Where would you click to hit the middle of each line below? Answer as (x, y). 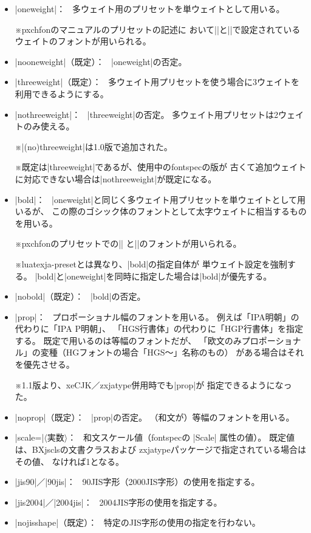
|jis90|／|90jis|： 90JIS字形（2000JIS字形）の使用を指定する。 (137, 482)
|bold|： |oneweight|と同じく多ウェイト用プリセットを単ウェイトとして (156, 199)
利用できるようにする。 (62, 93)
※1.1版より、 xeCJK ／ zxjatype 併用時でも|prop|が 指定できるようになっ (153, 384)
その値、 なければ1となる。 (70, 461)
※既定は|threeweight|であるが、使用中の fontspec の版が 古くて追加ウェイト (161, 167)
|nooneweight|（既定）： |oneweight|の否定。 (101, 61)
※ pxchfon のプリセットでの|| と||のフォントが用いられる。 (128, 243)
